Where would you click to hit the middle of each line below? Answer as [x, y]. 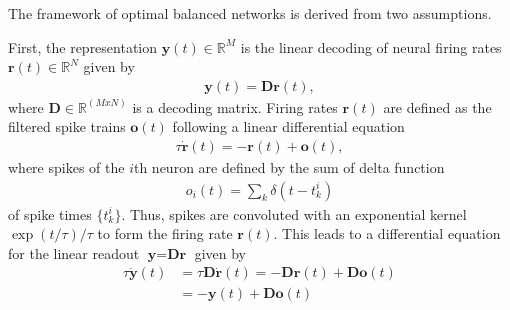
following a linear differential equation [288, 126]
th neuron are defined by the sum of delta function [289, 167]
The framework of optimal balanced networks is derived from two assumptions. [250, 13]
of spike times [50, 213]
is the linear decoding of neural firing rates [371, 46]
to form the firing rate [165, 233]
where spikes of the [66, 167]
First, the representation [83, 46]
